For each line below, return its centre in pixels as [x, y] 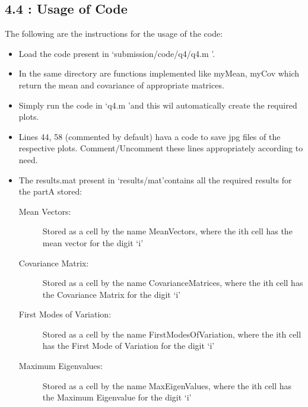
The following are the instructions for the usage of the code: [114, 34]
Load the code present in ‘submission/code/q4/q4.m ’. [117, 53]
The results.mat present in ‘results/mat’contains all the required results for [155, 179]
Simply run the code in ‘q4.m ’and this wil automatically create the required [158, 105]
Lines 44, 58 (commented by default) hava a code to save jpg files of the [150, 136]
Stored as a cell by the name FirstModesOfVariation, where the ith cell [172, 334]
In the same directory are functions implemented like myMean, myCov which [159, 73]
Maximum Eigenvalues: [61, 366]
